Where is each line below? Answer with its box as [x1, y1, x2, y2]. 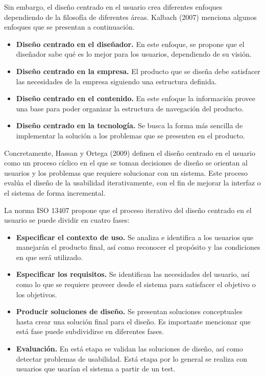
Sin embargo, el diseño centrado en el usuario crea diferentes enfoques [4, 2, 223, 12]
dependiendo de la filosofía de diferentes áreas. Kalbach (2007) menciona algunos [4, 11, 257, 22]
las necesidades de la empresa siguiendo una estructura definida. [16, 76, 217, 86]
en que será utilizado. [16, 251, 83, 262]
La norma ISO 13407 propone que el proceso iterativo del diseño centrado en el [4, 204, 252, 215]
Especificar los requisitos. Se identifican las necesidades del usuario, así [16, 269, 250, 279]
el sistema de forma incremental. [4, 187, 106, 198]
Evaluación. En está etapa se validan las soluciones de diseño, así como [16, 343, 243, 354]
